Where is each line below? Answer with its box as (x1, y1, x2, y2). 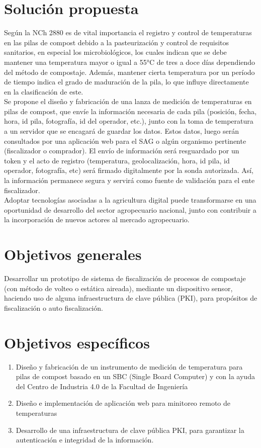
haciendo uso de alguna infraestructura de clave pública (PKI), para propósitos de (4, 293, 257, 303)
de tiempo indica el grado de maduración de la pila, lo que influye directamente (4, 76, 249, 87)
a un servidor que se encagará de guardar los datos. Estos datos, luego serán (4, 126, 239, 136)
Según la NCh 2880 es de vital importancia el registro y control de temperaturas (4, 27, 252, 38)
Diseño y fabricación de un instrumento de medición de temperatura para (16, 361, 243, 372)
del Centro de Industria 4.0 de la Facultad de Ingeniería (16, 381, 188, 391)
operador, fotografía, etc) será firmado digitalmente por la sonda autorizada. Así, (4, 165, 253, 175)
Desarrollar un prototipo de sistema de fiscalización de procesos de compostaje (4, 273, 246, 284)
